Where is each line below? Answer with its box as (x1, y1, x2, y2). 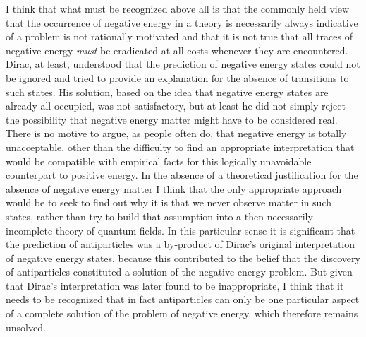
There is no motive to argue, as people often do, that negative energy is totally (6, 126, 347, 141)
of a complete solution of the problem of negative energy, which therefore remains (6, 306, 358, 321)
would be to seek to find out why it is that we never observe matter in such (6, 195, 331, 210)
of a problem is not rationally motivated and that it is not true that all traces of (6, 29, 353, 44)
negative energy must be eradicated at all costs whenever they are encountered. (6, 42, 348, 57)
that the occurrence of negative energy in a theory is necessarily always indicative (6, 15, 358, 30)
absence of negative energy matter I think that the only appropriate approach (6, 181, 342, 196)
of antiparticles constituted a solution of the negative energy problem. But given (6, 264, 353, 279)
